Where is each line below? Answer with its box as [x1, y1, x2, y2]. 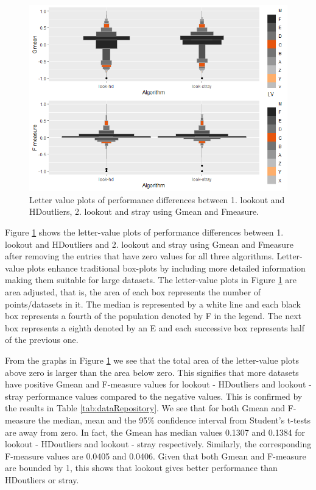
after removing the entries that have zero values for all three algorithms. [5, 250, 274, 262]
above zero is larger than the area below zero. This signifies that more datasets [5, 366, 299, 378]
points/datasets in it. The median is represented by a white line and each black [5, 297, 301, 310]
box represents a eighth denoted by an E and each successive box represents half [5, 321, 305, 334]
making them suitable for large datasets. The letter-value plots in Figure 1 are [5, 273, 297, 286]
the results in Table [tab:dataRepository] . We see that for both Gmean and [5, 402, 286, 414]
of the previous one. [5, 333, 79, 346]
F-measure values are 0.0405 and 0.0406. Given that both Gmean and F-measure [5, 449, 306, 462]
